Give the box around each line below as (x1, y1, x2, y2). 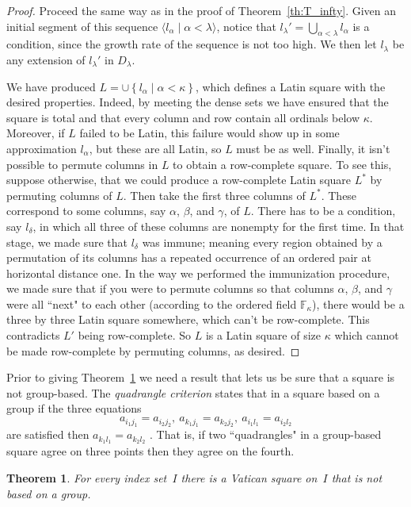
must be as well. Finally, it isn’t (236, 140, 390, 156)
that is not (331, 469, 382, 486)
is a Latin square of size (205, 327, 321, 344)
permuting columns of (6, 186, 112, 203)
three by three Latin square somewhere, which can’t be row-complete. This (6, 311, 370, 328)
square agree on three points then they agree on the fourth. (6, 443, 295, 459)
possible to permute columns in (6, 156, 158, 172)
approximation (6, 140, 77, 156)
